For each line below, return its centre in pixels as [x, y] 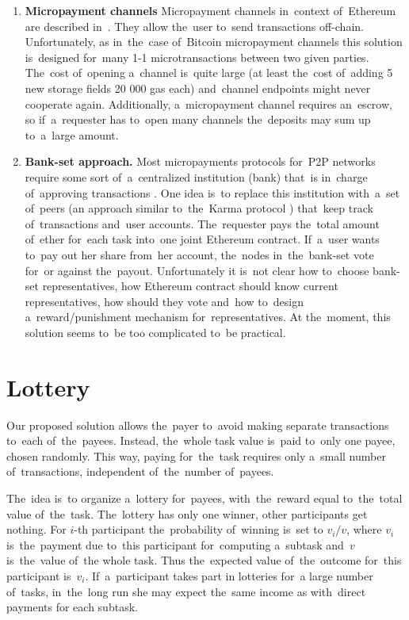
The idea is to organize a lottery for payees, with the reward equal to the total [204, 498]
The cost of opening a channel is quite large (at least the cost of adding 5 [209, 73]
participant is [39, 575]
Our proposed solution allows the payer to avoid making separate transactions [198, 425]
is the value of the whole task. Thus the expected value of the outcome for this [204, 560]
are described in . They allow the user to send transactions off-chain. [194, 26]
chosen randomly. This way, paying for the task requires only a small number [196, 455]
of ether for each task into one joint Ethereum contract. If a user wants [202, 239]
